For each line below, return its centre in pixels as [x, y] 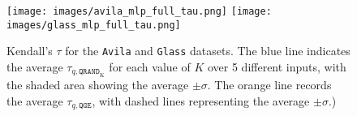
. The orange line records [269, 85]
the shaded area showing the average [98, 85]
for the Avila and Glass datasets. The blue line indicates [208, 51]
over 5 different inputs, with [277, 66]
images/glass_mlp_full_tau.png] [94, 25]
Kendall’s [30, 51]
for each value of [150, 66]
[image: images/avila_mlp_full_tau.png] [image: [139, 11]
